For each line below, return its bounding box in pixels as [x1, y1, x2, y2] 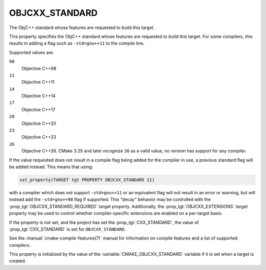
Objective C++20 [21, 120, 57, 126]
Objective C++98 [21, 65, 57, 71]
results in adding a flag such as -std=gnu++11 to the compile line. [9, 40, 145, 46]
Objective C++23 [21, 134, 56, 140]
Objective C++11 [21, 79, 55, 85]
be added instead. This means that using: [9, 164, 93, 170]
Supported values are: [9, 49, 54, 55]
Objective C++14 [21, 93, 56, 99]
